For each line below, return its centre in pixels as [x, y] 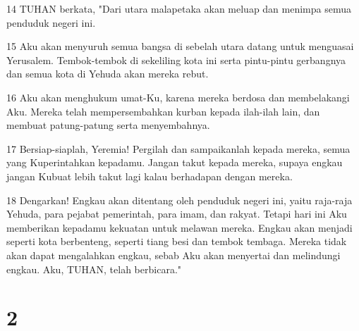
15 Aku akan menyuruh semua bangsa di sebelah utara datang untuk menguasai [180, 46]
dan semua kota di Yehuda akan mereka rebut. [108, 74]
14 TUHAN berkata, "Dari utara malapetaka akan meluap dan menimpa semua [179, 8]
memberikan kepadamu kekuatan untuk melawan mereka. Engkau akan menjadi [179, 227]
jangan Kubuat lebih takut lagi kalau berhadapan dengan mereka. [150, 176]
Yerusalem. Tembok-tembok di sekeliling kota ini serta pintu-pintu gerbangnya [176, 60]
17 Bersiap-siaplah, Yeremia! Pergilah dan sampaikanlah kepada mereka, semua [178, 148]
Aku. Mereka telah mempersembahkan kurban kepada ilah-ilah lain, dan [163, 111]
